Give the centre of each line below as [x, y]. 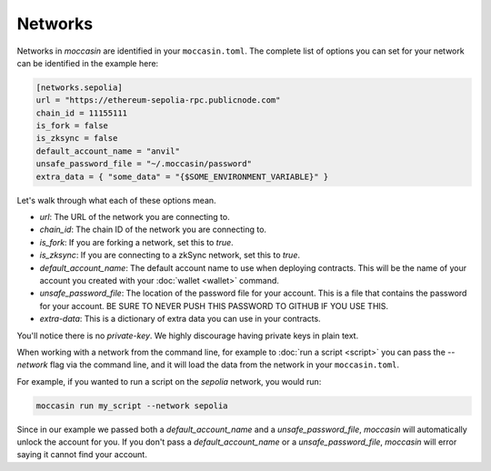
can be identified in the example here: [88, 63]
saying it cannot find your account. [82, 455]
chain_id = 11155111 [81, 113]
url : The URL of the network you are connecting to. [135, 217]
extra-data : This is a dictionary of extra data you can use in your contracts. [180, 319]
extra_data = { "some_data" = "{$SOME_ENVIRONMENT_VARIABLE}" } [182, 176]
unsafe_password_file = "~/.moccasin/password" [144, 164]
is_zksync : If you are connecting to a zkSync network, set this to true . [170, 256]
